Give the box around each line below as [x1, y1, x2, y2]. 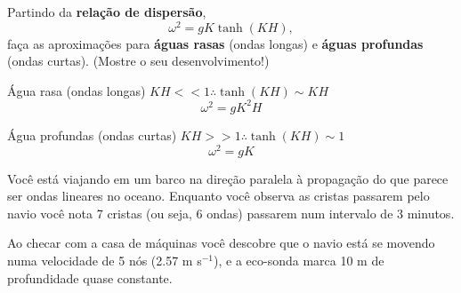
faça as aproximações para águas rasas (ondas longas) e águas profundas [7, 34, 424, 52]
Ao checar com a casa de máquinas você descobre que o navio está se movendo [7, 234, 435, 252]
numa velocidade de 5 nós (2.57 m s [7, 251, 202, 269]
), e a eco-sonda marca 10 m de [214, 251, 384, 269]
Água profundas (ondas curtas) [7, 125, 177, 144]
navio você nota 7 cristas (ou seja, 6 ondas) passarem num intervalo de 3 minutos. [7, 203, 455, 222]
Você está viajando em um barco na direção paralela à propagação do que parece [7, 169, 449, 187]
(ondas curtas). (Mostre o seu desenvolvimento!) [7, 51, 270, 70]
